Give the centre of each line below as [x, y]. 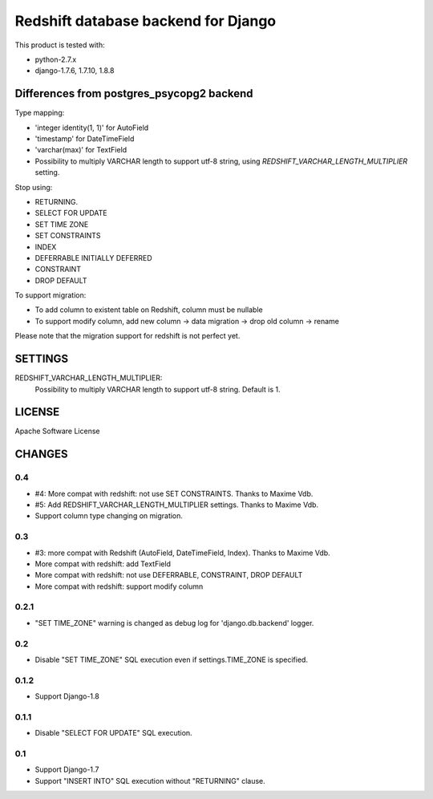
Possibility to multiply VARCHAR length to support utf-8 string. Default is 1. [158, 389]
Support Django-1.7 [67, 769]
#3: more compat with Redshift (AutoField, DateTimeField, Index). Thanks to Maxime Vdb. [182, 553]
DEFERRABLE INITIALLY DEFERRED [93, 258]
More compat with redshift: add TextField [103, 564]
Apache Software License [57, 431]
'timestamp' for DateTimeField [85, 139]
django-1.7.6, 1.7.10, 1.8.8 [75, 71]
